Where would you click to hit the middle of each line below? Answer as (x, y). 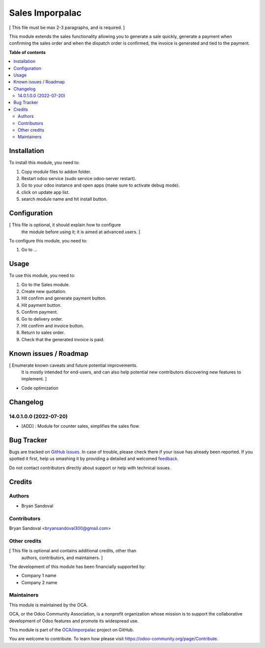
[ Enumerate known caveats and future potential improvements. (73, 365)
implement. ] (34, 379)
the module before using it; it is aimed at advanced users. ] (81, 232)
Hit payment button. (41, 305)
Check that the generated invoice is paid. (63, 339)
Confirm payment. (40, 312)
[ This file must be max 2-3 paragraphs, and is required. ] (67, 27)
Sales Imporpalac (45, 13)
